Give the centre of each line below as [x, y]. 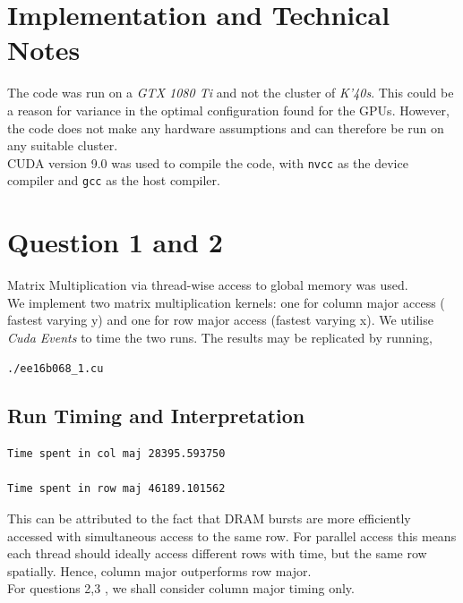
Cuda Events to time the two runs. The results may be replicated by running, [220, 337]
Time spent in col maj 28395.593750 [116, 454]
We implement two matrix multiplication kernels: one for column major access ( [226, 302]
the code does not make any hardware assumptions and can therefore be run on [226, 127]
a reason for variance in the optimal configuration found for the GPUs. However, [228, 110]
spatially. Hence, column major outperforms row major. [159, 570]
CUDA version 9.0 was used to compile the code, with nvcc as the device [208, 162]
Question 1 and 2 [115, 242]
